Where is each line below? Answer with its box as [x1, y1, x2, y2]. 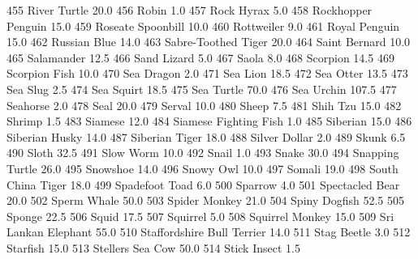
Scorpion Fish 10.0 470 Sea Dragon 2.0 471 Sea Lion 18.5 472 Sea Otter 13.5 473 [6, 65, 408, 82]
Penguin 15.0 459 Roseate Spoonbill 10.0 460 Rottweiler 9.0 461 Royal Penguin [6, 17, 400, 34]
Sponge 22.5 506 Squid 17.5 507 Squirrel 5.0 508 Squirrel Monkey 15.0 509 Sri [6, 207, 394, 224]
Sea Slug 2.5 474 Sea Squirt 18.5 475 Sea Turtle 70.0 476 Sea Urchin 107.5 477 [6, 80, 397, 97]
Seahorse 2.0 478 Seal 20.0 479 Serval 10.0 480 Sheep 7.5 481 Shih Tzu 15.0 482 [6, 96, 402, 113]
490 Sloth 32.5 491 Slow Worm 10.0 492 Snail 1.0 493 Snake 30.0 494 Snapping [6, 144, 399, 161]
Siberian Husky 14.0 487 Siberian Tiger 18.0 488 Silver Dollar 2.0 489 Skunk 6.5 [6, 128, 406, 145]
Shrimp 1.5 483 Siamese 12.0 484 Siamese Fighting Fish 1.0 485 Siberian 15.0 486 [6, 113, 412, 129]
